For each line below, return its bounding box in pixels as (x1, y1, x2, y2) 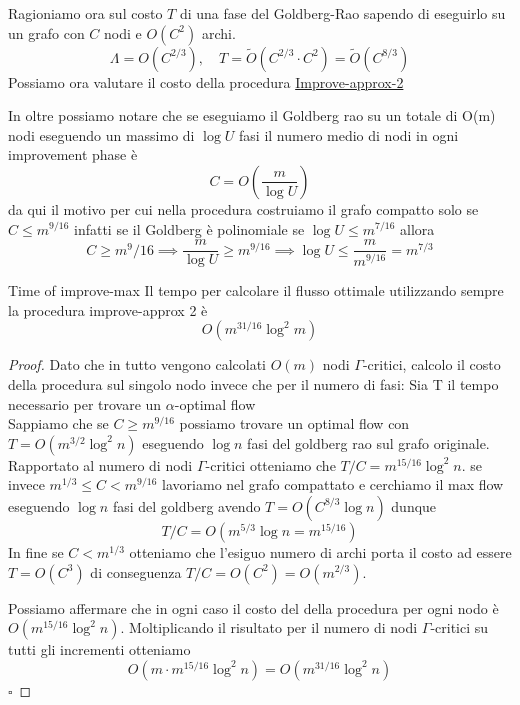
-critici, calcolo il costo (362, 354, 501, 375)
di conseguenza (90, 561, 182, 582)
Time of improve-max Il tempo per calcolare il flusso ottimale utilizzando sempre (8, 280, 504, 301)
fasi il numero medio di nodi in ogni (239, 124, 459, 145)
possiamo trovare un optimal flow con (179, 413, 410, 434)
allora (400, 218, 435, 239)
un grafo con (8, 22, 85, 43)
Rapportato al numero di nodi (8, 454, 193, 475)
